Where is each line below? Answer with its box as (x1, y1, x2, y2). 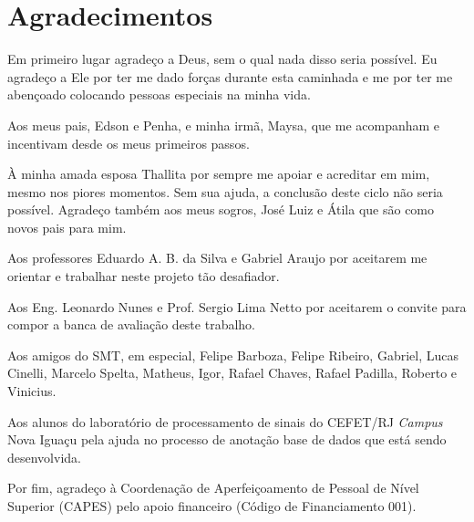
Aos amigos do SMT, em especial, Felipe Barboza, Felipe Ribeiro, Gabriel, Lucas (7, 345, 459, 364)
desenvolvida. (7, 447, 81, 466)
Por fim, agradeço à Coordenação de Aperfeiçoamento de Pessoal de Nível (7, 478, 419, 497)
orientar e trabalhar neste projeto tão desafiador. (7, 266, 280, 286)
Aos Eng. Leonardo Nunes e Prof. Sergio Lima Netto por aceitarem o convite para (7, 297, 467, 316)
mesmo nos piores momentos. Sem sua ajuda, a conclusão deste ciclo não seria (7, 182, 443, 201)
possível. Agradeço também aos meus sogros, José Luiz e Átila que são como (7, 200, 435, 219)
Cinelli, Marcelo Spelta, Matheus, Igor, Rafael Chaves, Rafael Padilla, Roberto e (7, 363, 458, 382)
